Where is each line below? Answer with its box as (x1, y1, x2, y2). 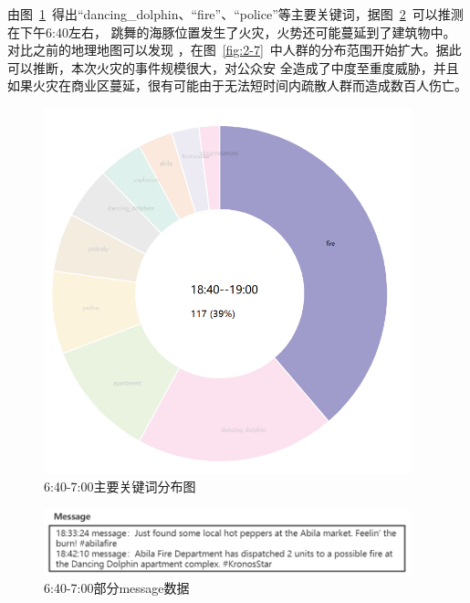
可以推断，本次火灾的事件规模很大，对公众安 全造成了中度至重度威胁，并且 (7, 58, 459, 77)
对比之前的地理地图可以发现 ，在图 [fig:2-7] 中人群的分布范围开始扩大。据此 (7, 40, 462, 59)
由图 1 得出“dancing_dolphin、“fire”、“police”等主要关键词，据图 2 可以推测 (7, 5, 464, 23)
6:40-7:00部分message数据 (44, 578, 190, 598)
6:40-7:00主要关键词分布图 (44, 477, 196, 496)
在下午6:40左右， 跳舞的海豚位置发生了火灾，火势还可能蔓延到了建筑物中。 (7, 22, 456, 41)
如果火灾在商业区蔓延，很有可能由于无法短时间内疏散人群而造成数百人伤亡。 (7, 76, 467, 95)
